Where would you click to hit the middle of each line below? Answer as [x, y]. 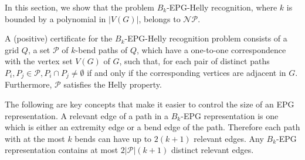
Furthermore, [28, 84]
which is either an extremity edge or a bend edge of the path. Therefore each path [152, 127]
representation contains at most [62, 150]
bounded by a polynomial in [55, 18]
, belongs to [160, 18]
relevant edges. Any [229, 138]
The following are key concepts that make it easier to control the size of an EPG [150, 104]
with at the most [35, 138]
